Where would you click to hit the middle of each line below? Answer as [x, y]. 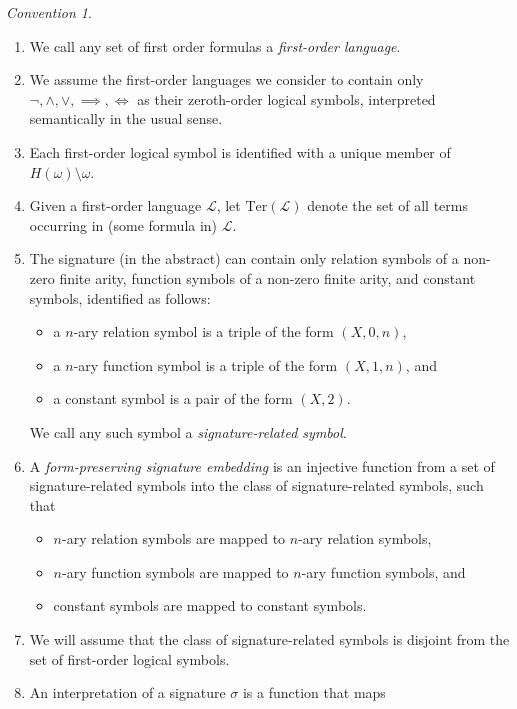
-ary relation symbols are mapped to [174, 538]
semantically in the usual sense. [126, 118]
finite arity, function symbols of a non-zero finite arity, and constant [267, 277]
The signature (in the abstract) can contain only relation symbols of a [244, 258]
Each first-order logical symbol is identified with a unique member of [240, 151]
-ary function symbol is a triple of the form [205, 364]
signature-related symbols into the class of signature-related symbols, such [256, 485]
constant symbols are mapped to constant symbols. [210, 605]
